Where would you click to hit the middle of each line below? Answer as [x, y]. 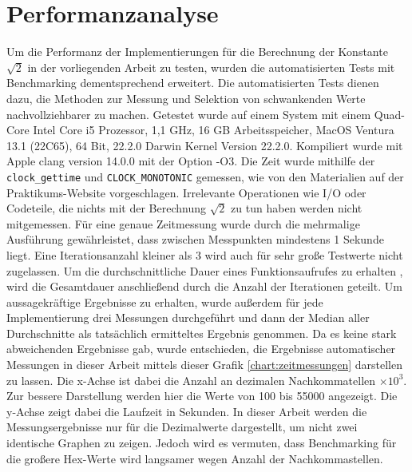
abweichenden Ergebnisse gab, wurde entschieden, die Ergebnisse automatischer [201, 349]
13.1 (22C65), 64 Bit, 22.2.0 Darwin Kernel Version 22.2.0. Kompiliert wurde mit [205, 145]
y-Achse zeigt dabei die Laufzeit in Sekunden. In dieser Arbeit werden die [187, 411]
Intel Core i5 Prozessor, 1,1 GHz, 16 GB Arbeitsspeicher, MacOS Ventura [214, 130]
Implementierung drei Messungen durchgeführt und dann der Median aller [188, 317]
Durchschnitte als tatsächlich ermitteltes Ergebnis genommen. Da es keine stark [202, 333]
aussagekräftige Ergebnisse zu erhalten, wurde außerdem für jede [165, 301]
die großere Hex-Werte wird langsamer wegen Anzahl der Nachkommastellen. [195, 458]
